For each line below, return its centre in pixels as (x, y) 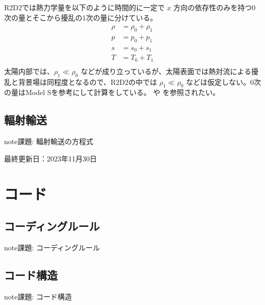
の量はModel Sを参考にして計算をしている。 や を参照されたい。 (112, 92)
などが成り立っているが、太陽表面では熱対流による (166, 71)
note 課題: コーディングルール (52, 247)
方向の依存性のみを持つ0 (215, 7)
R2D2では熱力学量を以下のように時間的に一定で (84, 7)
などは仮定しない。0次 (223, 81)
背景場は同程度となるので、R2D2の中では (88, 81)
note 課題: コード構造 (38, 296)
